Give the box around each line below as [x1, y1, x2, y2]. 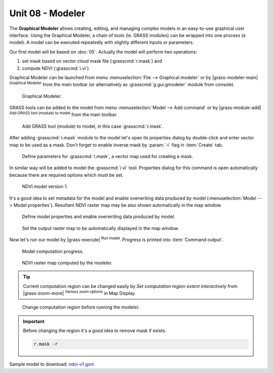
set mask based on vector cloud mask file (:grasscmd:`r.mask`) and [22, 58, 162, 64]
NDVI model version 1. [22, 183, 68, 190]
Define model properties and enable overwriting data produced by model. [22, 213, 175, 220]
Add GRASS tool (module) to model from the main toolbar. [9, 110, 118, 118]
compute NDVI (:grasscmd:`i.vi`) [22, 65, 89, 71]
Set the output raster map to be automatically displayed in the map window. [22, 225, 179, 231]
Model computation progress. [22, 248, 84, 254]
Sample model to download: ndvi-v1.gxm [9, 361, 95, 367]
